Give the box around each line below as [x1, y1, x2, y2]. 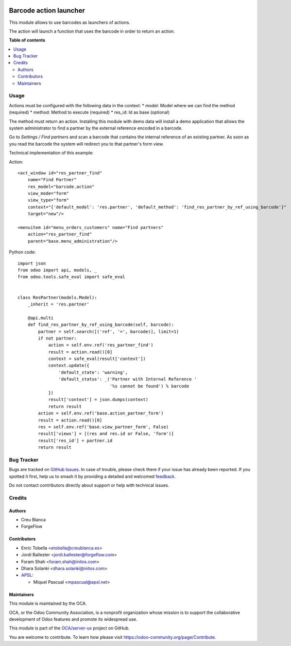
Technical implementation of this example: [9, 150, 94, 156]
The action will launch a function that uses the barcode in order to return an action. [9, 28, 175, 34]
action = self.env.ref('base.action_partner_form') [38, 411, 164, 416]
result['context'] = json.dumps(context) [48, 397, 148, 402]
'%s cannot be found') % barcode [109, 383, 189, 389]
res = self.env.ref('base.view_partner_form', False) [38, 424, 169, 430]
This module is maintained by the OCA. [9, 601, 87, 607]
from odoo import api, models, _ [17, 267, 97, 273]
